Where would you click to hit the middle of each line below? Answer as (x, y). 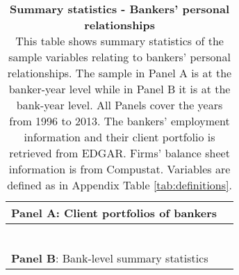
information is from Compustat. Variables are (119, 169)
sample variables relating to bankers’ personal (119, 57)
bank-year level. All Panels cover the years (119, 105)
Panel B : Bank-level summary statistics (110, 258)
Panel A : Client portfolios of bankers (114, 213)
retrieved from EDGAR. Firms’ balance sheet (119, 153)
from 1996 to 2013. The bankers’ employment (119, 121)
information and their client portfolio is (119, 137)
